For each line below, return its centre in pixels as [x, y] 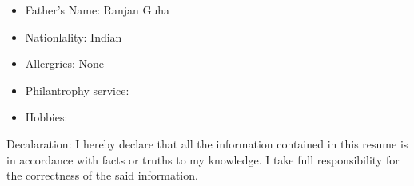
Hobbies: [46, 117]
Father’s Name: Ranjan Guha [98, 10]
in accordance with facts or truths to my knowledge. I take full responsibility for [203, 159]
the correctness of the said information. [102, 175]
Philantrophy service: [77, 90]
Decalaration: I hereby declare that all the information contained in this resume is [207, 143]
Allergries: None [64, 63]
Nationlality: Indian [74, 36]
